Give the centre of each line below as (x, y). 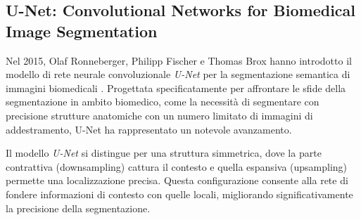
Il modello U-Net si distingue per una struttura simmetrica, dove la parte (164, 153)
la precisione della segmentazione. (78, 208)
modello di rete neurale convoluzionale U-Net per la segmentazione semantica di (178, 74)
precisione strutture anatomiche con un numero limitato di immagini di (159, 115)
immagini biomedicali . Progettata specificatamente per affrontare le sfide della (176, 88)
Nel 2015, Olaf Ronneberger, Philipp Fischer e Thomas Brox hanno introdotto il (179, 60)
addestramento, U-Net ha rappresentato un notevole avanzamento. (149, 129)
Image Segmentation (82, 31)
